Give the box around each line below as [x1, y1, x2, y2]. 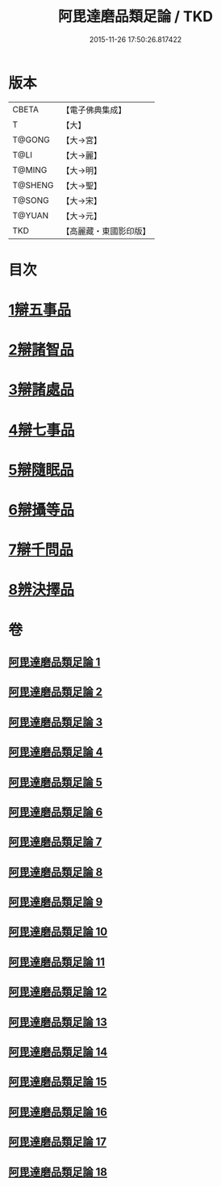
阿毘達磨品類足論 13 [8, 1015, 107, 1028]
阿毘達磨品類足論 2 [8, 685, 103, 699]
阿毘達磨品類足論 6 [8, 805, 103, 818]
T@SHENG [12, 179, 54, 191]
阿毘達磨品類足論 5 [8, 775, 103, 789]
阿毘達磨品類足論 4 [8, 745, 103, 759]
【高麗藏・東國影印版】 [61, 225, 151, 237]
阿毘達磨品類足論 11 [8, 955, 106, 969]
